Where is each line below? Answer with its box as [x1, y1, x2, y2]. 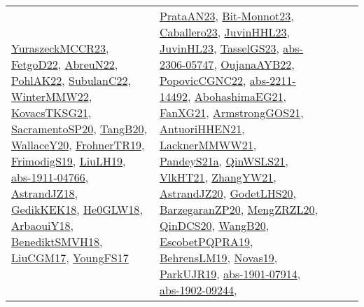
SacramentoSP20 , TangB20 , [11, 121, 147, 137]
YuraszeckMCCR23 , [11, 40, 109, 56]
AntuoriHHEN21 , [160, 121, 245, 137]
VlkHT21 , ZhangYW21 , [160, 169, 276, 185]
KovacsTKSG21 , [11, 104, 92, 121]
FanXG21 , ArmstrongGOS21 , [160, 104, 304, 121]
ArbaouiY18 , [11, 217, 73, 233]
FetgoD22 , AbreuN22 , [11, 56, 118, 72]
